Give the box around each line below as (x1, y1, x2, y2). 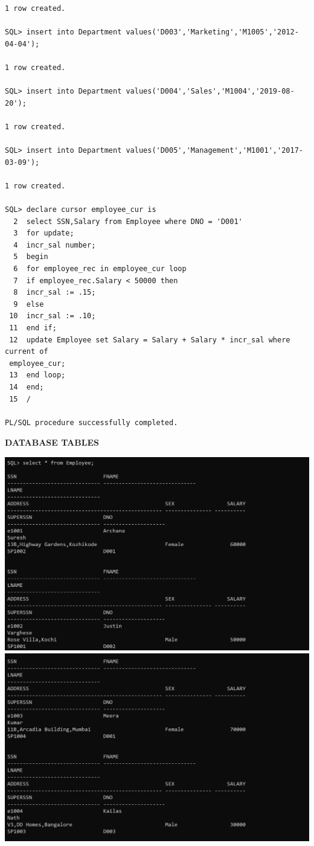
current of (5, 347, 48, 356)
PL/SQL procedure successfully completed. (5, 418, 178, 427)
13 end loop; (9, 371, 66, 380)
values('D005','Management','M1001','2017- (126, 146, 303, 155)
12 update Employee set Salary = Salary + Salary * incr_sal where (9, 335, 290, 344)
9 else (13, 300, 44, 309)
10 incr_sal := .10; (9, 312, 96, 321)
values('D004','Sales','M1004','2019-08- (126, 87, 295, 96)
